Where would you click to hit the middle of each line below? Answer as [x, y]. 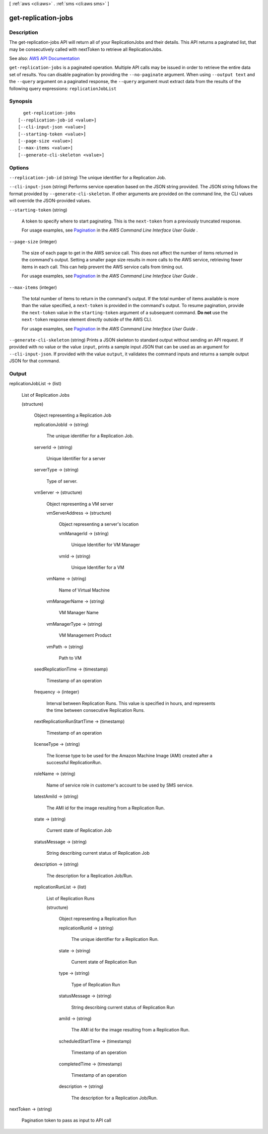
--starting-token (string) [38, 210]
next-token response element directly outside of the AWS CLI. [87, 320]
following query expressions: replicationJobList [63, 88]
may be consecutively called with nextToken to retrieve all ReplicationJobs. [86, 49]
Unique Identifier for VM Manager [105, 545]
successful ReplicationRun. [74, 762]
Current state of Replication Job [79, 830]
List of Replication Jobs [45, 395]
